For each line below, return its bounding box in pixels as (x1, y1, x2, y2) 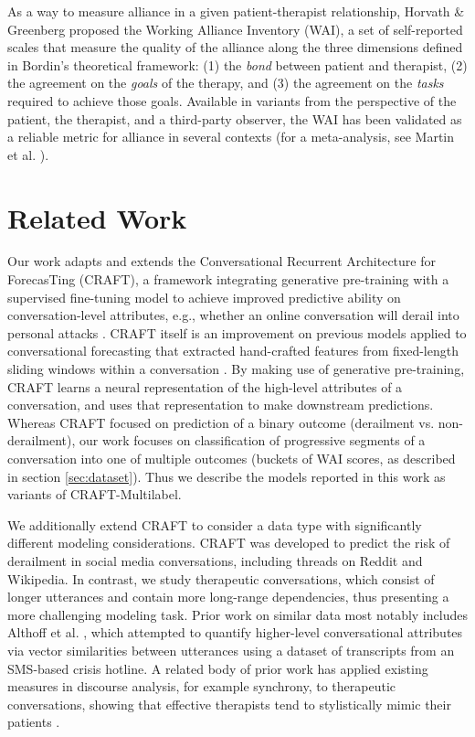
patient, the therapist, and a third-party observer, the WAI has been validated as (7, 109, 462, 128)
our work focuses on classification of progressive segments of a (79, 431, 426, 450)
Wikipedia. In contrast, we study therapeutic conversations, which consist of (7, 569, 435, 588)
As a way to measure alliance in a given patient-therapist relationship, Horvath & (7, 2, 465, 20)
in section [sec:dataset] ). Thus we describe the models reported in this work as (7, 466, 446, 486)
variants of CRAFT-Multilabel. (7, 485, 182, 504)
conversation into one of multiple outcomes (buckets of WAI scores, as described (7, 449, 456, 467)
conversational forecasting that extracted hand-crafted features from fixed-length (7, 341, 459, 360)
